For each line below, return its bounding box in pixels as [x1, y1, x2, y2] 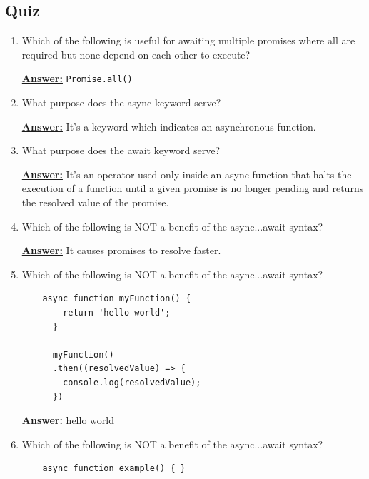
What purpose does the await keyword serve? [21, 143, 221, 158]
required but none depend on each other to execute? [21, 46, 251, 61]
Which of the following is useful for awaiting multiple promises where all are [21, 33, 355, 48]
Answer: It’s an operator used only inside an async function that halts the [21, 166, 352, 181]
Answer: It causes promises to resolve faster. [21, 243, 221, 258]
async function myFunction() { [42, 293, 191, 304]
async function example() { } [42, 463, 186, 474]
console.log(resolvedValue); [63, 377, 201, 388]
